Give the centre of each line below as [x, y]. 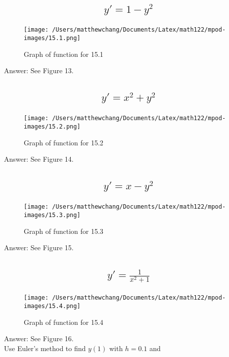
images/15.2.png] [52, 127]
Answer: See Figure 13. [39, 70]
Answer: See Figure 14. [39, 159]
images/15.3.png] [52, 215]
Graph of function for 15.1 [64, 54]
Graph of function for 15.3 [64, 231]
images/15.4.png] [52, 306]
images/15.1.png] [52, 38]
